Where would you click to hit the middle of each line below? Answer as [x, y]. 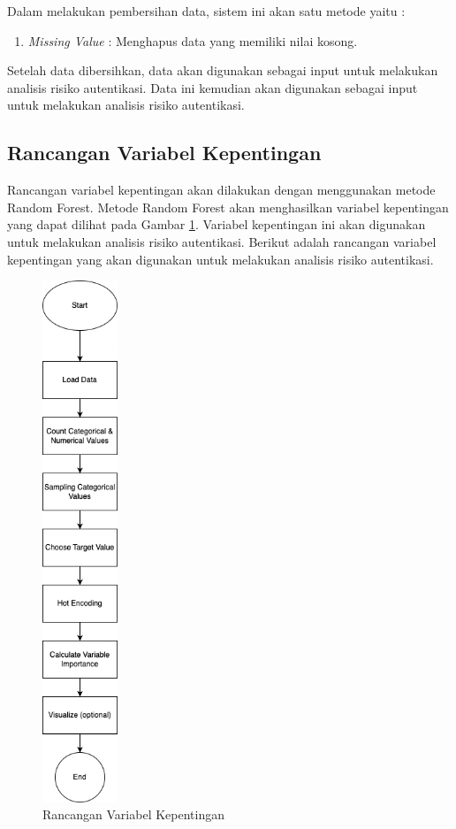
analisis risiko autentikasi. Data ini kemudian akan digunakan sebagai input [213, 87]
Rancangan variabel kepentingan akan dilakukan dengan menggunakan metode [221, 190]
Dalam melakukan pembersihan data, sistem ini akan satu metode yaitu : [206, 11]
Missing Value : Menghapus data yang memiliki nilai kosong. [193, 40]
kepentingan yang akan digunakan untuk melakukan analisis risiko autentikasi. [220, 259]
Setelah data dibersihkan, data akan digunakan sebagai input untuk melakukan [223, 70]
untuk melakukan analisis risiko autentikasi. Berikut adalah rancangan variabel [222, 241]
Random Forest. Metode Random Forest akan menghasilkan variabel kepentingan [228, 207]
